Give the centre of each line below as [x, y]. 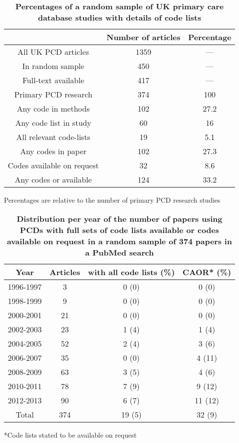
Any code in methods [53, 108]
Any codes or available [53, 179]
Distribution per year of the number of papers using [119, 218]
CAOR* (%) [207, 272]
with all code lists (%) [131, 272]
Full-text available [53, 80]
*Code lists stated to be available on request [70, 434]
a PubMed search [119, 252]
